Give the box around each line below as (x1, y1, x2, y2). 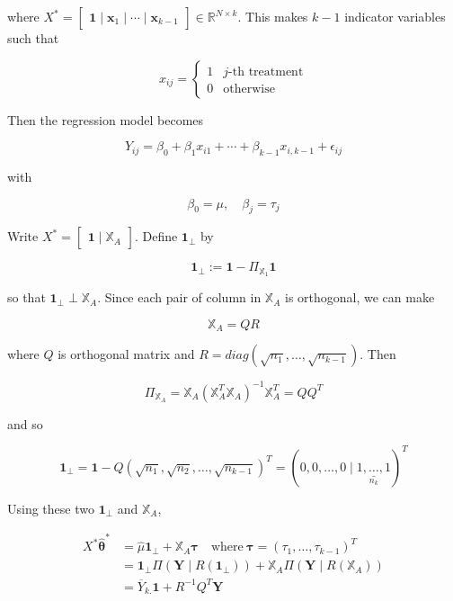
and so (7, 414, 43, 433)
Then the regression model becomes (7, 110, 204, 129)
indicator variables (344, 7, 446, 25)
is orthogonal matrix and (58, 345, 195, 363)
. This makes (237, 7, 308, 25)
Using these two (7, 498, 94, 517)
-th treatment (228, 65, 304, 78)
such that (7, 29, 59, 47)
